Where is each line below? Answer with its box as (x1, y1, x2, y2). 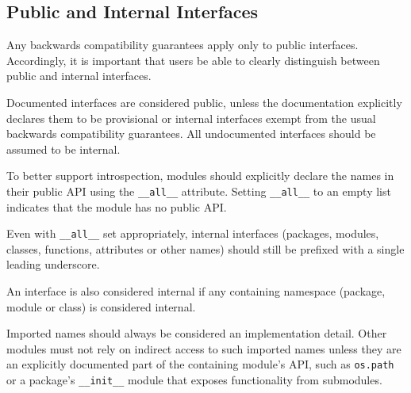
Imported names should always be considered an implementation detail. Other (6, 325, 387, 341)
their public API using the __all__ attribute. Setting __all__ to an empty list (6, 182, 391, 199)
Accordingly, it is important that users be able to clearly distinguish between (6, 52, 380, 68)
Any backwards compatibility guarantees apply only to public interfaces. (6, 36, 359, 53)
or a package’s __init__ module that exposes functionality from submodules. (6, 372, 382, 388)
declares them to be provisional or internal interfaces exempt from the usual (6, 109, 376, 126)
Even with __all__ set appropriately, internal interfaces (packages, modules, (6, 225, 379, 242)
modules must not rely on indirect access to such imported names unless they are (6, 340, 401, 357)
